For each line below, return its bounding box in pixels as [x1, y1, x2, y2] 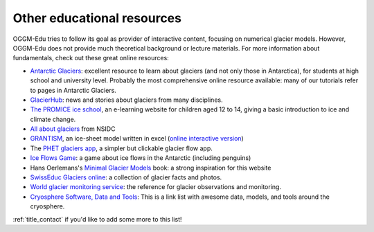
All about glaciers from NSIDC [30, 125, 116, 133]
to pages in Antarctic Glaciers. [30, 86, 117, 94]
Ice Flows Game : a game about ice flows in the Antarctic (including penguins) [30, 154, 251, 162]
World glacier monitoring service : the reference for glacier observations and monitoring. [30, 183, 282, 191]
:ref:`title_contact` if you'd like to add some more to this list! [12, 215, 182, 223]
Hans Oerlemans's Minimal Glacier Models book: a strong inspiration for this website [30, 163, 271, 172]
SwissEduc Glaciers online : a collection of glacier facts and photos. [30, 173, 222, 181]
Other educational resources [12, 10, 181, 26]
